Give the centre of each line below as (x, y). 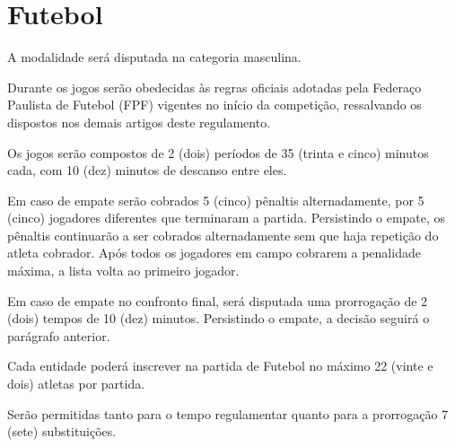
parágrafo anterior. (59, 335)
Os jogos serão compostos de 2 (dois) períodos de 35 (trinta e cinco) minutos (218, 152)
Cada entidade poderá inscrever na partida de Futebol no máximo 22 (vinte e (220, 366)
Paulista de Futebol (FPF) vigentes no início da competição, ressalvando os (214, 105)
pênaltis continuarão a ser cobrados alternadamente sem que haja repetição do (223, 235)
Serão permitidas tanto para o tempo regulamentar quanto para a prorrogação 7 (228, 413)
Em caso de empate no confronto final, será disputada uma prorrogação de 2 (218, 300)
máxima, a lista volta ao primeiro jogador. (123, 271)
